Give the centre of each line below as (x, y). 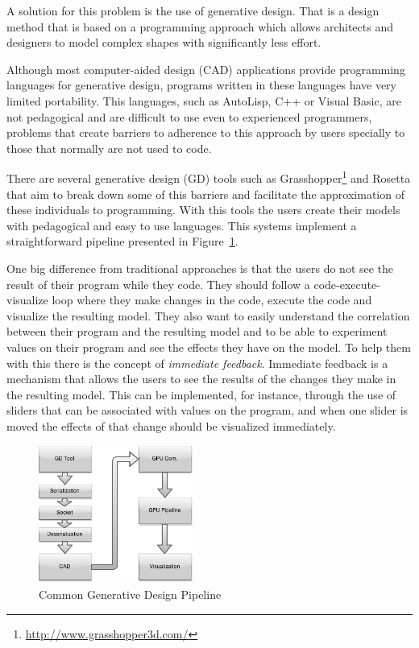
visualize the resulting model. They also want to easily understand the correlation (208, 315)
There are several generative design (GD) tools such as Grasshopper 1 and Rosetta (209, 177)
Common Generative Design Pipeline (130, 594)
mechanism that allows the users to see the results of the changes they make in (201, 379)
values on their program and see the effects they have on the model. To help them (209, 347)
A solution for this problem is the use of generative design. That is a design (193, 10)
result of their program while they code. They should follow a (158, 284)
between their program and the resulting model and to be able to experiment (197, 331)
